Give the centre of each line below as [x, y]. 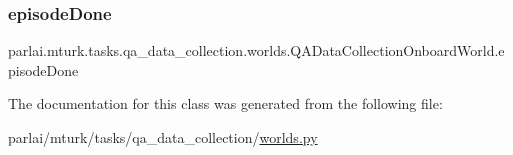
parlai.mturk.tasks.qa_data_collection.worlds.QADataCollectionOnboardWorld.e [256, 50]
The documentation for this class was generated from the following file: [225, 103]
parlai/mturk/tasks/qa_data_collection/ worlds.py [163, 137]
